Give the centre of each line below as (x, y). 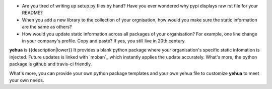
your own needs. (27, 80)
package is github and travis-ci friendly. (51, 64)
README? (32, 13)
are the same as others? (47, 27)
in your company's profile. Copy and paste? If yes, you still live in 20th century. (104, 40)
